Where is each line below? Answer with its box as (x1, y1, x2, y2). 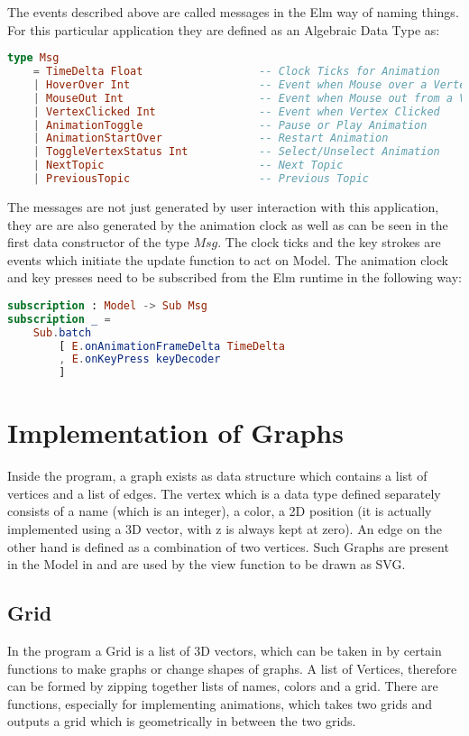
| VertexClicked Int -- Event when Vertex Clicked (32, 105, 440, 118)
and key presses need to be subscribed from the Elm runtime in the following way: (7, 268, 462, 287)
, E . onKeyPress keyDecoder (59, 353, 221, 366)
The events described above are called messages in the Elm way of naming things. (7, 3, 459, 21)
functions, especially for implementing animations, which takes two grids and (7, 694, 433, 713)
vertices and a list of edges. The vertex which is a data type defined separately (7, 483, 441, 502)
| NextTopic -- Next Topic (32, 159, 344, 172)
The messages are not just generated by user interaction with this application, (7, 197, 439, 216)
